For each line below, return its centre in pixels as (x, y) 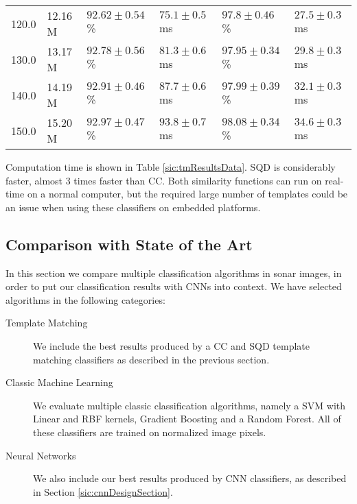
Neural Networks (41, 455)
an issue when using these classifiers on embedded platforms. (133, 207)
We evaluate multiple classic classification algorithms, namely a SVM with (189, 405)
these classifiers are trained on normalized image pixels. (150, 432)
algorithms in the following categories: (85, 299)
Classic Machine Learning (59, 382)
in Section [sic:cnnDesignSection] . (103, 491)
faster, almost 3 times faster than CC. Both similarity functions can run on (164, 180)
